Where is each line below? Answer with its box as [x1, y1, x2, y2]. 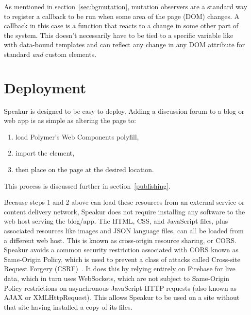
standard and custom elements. [4, 49, 97, 59]
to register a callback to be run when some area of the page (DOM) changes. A [4, 11, 240, 21]
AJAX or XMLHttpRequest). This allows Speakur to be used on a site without [4, 292, 240, 302]
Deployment [4, 77, 86, 97]
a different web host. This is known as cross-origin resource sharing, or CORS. [4, 235, 236, 245]
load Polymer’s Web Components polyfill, [15, 131, 139, 141]
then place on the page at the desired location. [15, 164, 154, 175]
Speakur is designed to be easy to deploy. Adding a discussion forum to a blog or [4, 105, 245, 116]
